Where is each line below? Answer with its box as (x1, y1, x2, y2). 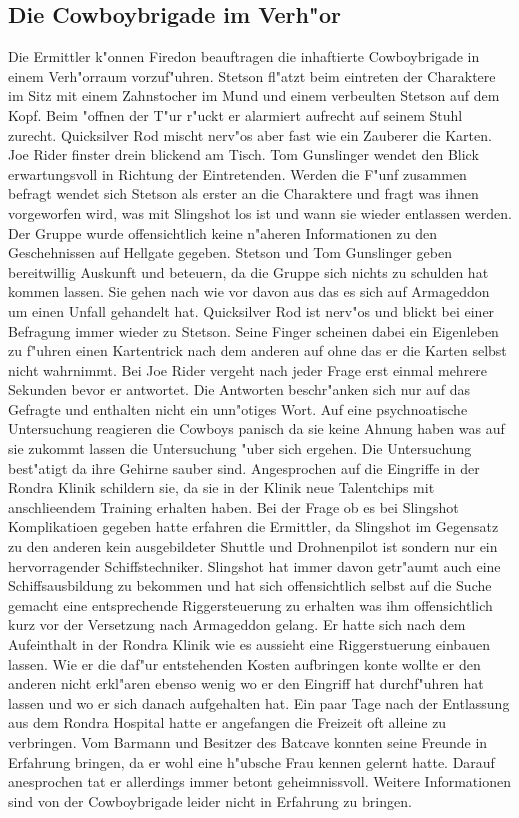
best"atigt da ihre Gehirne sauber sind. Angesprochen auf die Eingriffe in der (8, 457, 480, 478)
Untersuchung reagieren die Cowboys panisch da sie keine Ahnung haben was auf (8, 418, 505, 439)
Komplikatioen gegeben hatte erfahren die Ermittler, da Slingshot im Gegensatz (8, 516, 499, 537)
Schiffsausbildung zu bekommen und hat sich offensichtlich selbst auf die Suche (8, 575, 492, 596)
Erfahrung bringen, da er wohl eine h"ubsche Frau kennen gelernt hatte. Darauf (8, 751, 495, 772)
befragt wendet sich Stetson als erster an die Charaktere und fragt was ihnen (8, 183, 479, 204)
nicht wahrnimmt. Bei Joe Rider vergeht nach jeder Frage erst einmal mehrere (8, 359, 488, 380)
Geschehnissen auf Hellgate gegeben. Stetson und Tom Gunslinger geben (8, 242, 452, 263)
